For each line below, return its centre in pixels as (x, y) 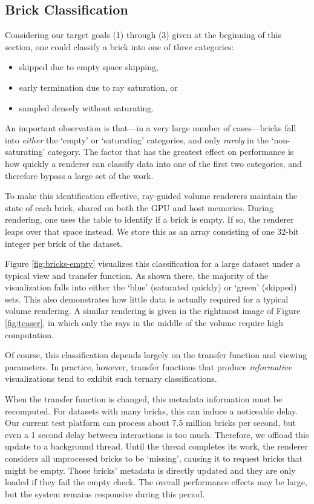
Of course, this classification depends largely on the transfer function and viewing (156, 355)
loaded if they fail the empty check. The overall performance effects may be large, (156, 482)
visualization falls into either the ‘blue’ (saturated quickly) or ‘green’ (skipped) (151, 287)
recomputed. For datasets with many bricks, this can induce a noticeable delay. (152, 411)
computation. (29, 334)
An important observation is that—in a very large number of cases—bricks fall (151, 128)
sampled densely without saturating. (87, 107)
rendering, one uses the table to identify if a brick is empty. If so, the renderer (149, 219)
